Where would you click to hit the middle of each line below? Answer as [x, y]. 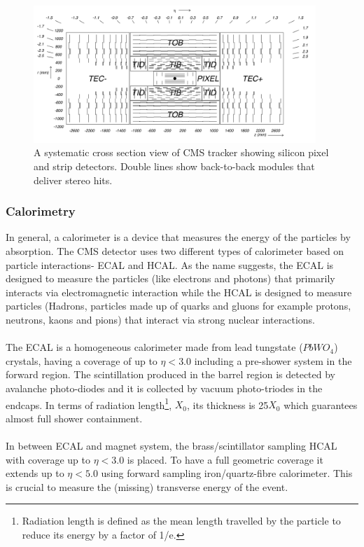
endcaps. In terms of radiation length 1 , [89, 403]
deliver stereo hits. [73, 180]
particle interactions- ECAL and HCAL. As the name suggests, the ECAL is [170, 264]
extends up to [35, 473]
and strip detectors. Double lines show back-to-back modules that [174, 166]
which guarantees [321, 404]
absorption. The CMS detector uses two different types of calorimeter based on [175, 251]
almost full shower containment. [74, 418]
